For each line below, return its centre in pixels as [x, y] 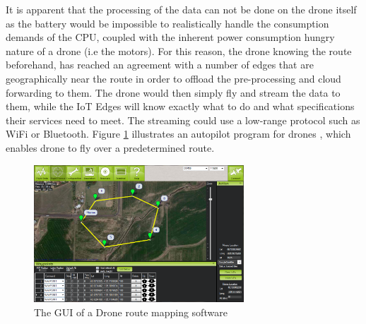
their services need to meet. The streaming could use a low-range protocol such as [183, 120]
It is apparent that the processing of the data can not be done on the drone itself [181, 9]
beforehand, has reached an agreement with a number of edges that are [160, 65]
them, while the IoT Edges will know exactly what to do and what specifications [180, 106]
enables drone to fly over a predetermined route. [110, 147]
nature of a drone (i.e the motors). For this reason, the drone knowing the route [179, 50]
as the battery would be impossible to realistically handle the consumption [167, 23]
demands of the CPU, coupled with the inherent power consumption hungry [170, 37]
